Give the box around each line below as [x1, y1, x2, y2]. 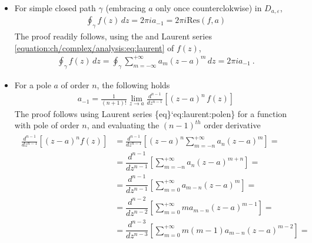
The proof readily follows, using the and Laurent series [14, 30, 212, 42]
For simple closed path [14, 2, 96, 14]
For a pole [14, 78, 51, 91]
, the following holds [97, 78, 170, 91]
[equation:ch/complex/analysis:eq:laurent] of [14, 41, 174, 54]
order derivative [204, 119, 261, 131]
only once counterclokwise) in [155, 2, 262, 14]
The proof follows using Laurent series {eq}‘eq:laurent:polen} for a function [14, 107, 287, 119]
